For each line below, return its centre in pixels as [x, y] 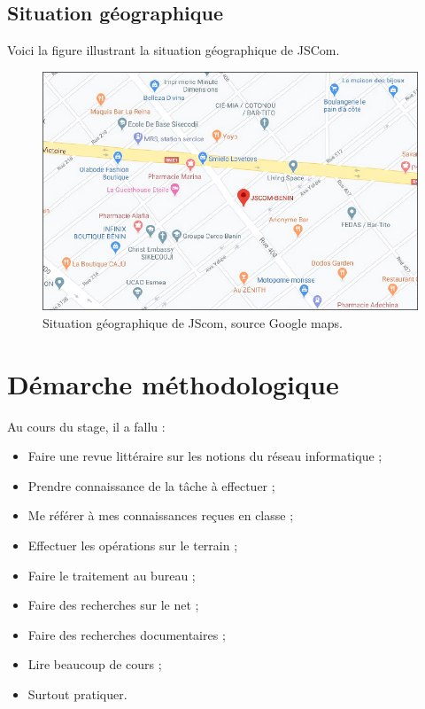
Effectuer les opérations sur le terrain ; [133, 545]
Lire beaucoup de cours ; [95, 664]
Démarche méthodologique [173, 383]
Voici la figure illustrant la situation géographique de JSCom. [174, 50]
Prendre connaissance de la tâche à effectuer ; [151, 485]
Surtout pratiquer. [77, 693]
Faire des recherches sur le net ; [113, 605]
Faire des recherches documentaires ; [127, 634]
